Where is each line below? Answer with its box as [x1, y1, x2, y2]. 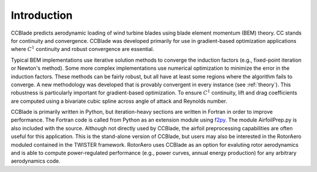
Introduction [11, 9, 73, 22]
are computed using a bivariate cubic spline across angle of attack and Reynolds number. [11, 97, 227, 104]
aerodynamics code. [11, 157, 61, 164]
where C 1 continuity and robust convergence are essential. [11, 45, 154, 53]
